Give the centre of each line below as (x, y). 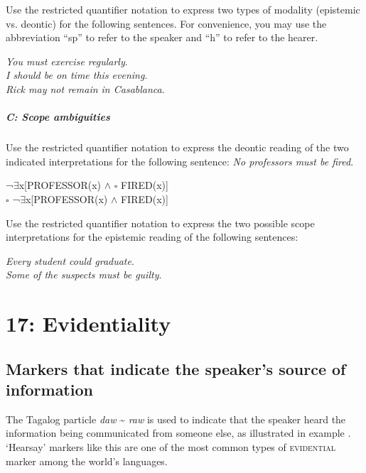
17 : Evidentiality (88, 324)
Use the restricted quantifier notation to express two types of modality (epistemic (183, 9)
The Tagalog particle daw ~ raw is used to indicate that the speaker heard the (176, 419)
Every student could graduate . (70, 260)
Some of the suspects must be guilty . (84, 274)
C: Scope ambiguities (58, 117)
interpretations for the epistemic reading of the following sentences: (152, 237)
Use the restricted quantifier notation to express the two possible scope (160, 223)
